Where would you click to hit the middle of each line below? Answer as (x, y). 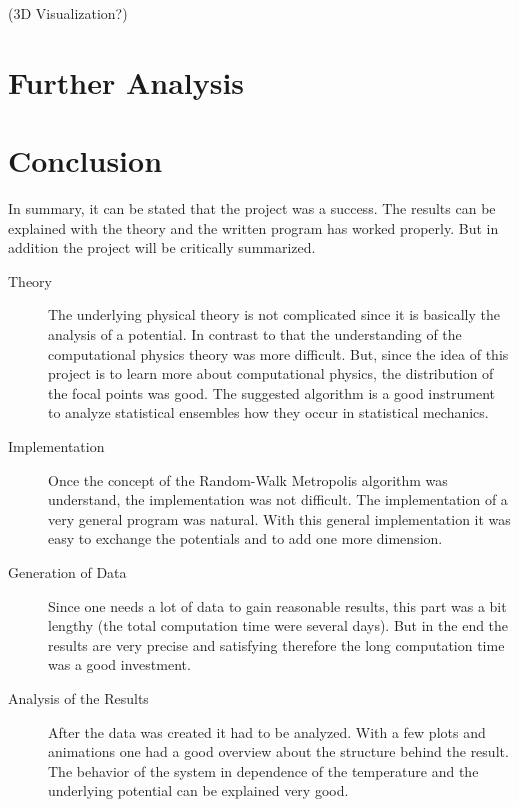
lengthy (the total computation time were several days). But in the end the (278, 625)
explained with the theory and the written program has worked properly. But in (253, 227)
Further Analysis (126, 81)
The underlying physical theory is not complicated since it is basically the (274, 314)
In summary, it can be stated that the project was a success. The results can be (252, 208)
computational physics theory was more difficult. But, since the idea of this (278, 353)
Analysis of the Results (78, 697)
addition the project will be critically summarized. (162, 247)
